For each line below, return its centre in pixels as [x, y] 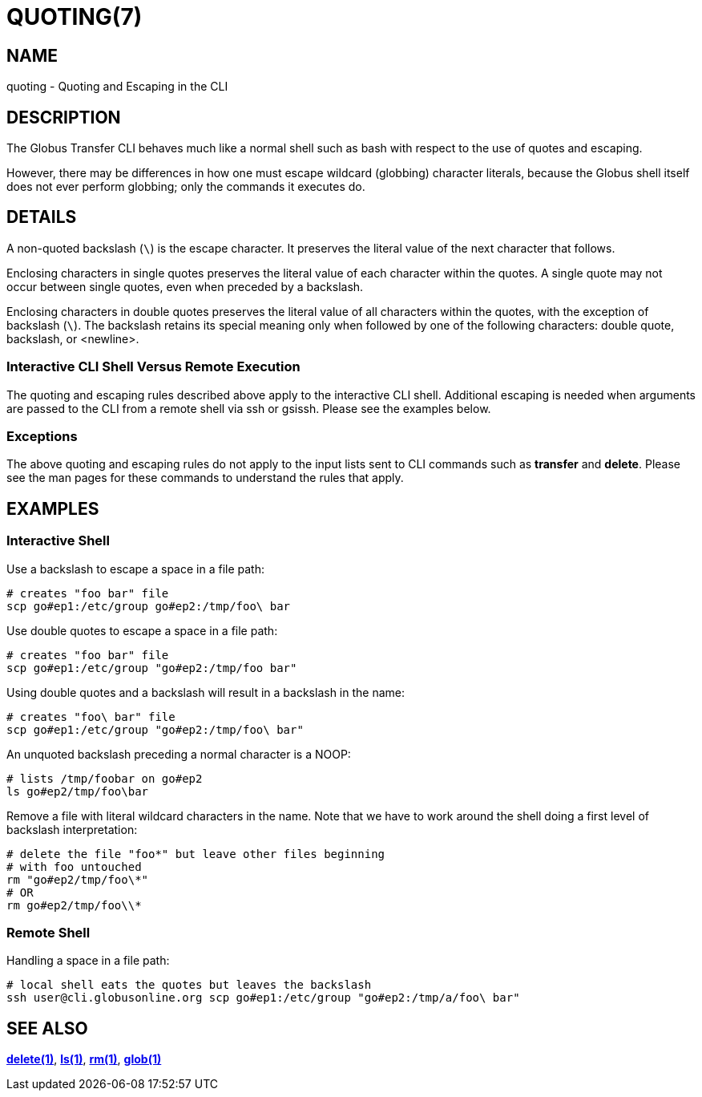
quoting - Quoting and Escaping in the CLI [117, 87]
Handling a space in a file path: [88, 961]
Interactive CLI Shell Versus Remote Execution [153, 367]
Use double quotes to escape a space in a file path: [142, 630]
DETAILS [42, 217]
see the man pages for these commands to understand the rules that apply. [205, 478]
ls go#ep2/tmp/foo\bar [78, 791]
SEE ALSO [47, 1028]
